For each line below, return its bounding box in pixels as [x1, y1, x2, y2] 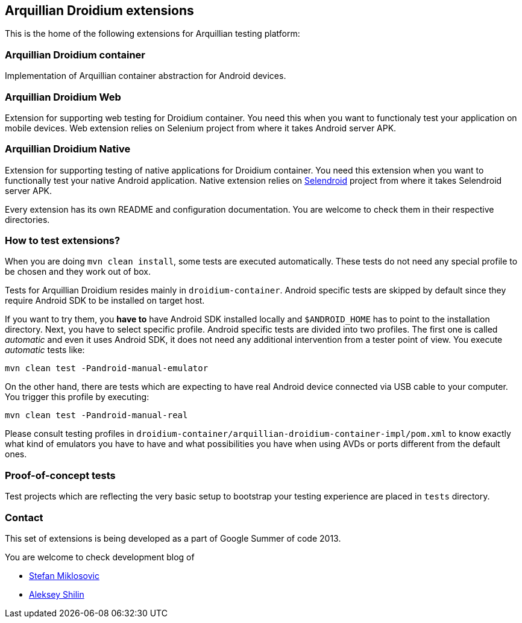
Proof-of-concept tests [5, 469, 116, 481]
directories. [5, 214, 50, 225]
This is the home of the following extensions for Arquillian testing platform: [5, 28, 300, 39]
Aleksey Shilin [29, 589, 84, 600]
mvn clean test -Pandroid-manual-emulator [5, 363, 209, 374]
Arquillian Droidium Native [5, 143, 131, 155]
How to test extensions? [5, 234, 121, 247]
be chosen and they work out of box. [5, 266, 151, 277]
